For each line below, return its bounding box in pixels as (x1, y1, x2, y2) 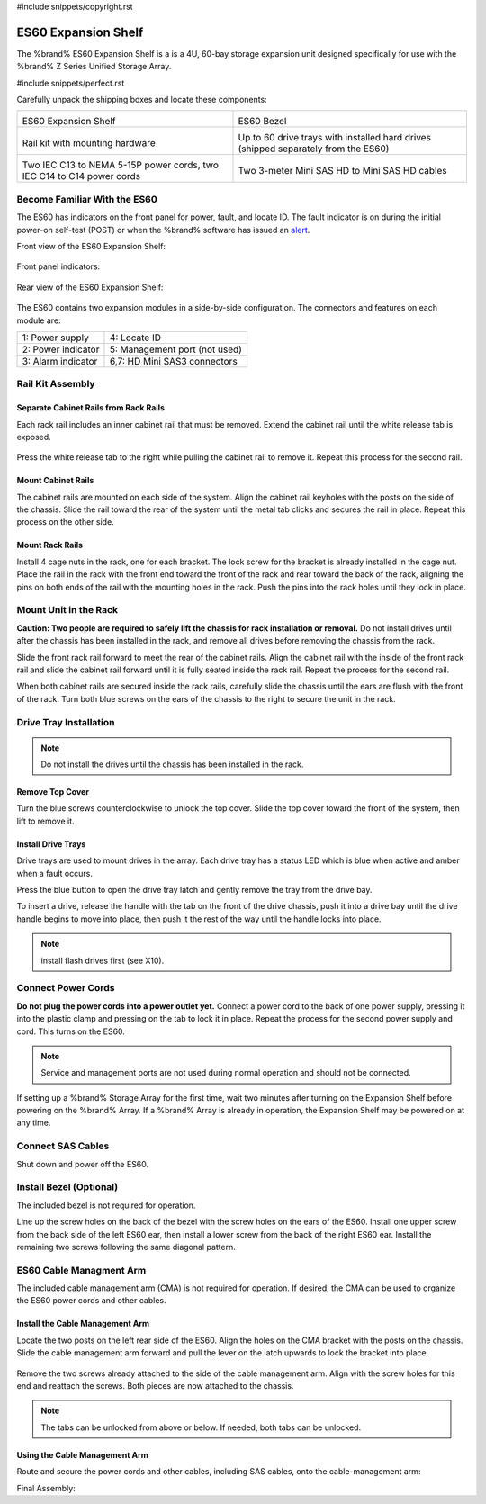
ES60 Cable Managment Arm (16, 1264, 147, 1276)
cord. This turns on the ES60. (16, 1026, 126, 1037)
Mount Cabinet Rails (16, 475, 94, 486)
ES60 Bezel (238, 115, 287, 128)
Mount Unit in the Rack (16, 604, 119, 617)
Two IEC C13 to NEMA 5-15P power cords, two (22, 158, 220, 171)
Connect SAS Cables (16, 1139, 110, 1152)
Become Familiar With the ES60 (16, 193, 157, 205)
